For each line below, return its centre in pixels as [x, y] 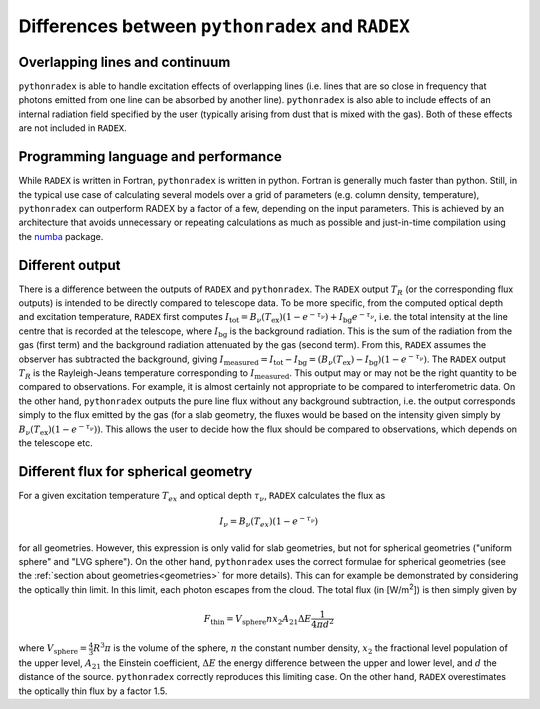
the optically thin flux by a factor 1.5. [93, 691]
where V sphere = [53, 649]
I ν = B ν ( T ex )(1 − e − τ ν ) [269, 521]
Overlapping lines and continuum [124, 61]
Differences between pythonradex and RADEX [214, 26]
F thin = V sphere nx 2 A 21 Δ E [257, 620]
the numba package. [61, 236]
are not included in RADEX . [72, 128]
